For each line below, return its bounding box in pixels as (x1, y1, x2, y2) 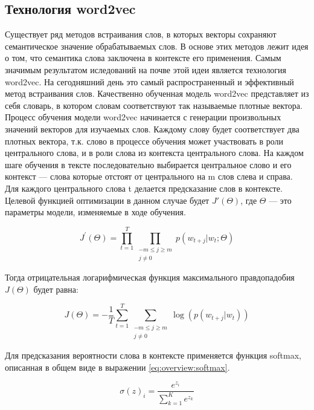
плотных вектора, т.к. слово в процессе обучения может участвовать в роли (5, 134, 284, 147)
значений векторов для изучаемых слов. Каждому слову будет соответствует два (5, 122, 300, 135)
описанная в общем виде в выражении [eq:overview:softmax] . (5, 360, 230, 373)
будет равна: (33, 282, 78, 295)
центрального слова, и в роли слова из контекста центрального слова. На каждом (5, 146, 304, 159)
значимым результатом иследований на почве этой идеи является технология (5, 63, 287, 76)
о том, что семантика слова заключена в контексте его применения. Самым (5, 51, 281, 64)
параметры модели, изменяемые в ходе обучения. (5, 206, 186, 218)
